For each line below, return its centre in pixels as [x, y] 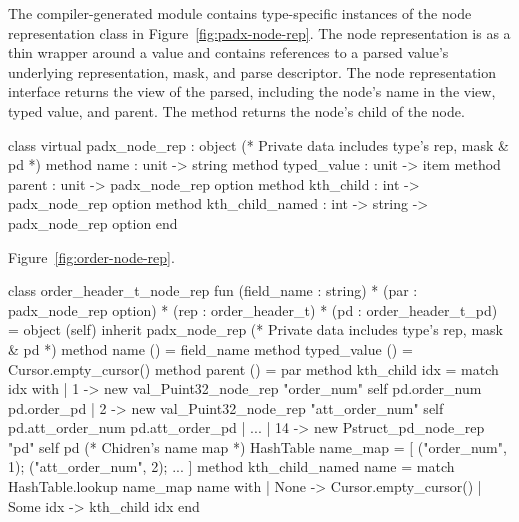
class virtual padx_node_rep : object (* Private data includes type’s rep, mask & [258, 144]
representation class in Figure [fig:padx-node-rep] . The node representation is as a [259, 32]
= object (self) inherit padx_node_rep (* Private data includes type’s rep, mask [255, 329]
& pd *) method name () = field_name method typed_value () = [210, 348]
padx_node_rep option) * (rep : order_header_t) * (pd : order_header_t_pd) [253, 309]
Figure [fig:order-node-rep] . [91, 256]
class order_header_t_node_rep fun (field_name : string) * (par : [213, 290]
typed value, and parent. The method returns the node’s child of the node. [236, 110]
